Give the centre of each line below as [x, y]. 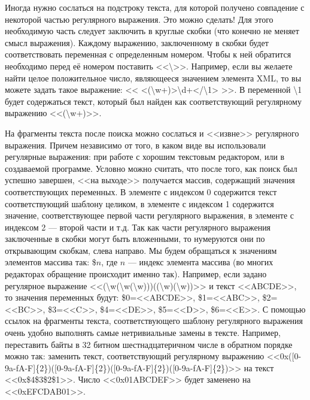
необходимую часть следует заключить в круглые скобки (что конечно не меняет [152, 31]
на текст [259, 367]
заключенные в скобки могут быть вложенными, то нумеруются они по [135, 239]
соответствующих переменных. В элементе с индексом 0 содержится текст [141, 191]
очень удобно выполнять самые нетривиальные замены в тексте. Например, [143, 333]
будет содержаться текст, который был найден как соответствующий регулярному [153, 101]
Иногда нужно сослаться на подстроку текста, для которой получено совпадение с [155, 7]
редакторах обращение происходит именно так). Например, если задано [136, 274]
